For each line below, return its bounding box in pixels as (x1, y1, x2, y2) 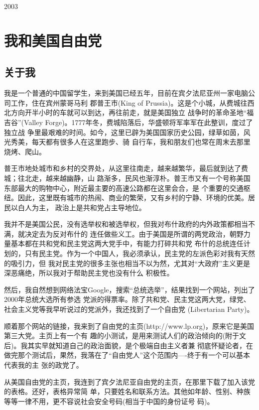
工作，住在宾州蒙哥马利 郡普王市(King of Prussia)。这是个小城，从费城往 (10, 97, 248, 108)
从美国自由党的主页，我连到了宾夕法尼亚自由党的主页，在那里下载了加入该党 (4, 376, 255, 387)
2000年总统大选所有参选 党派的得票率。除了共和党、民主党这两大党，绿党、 (4, 294, 251, 304)
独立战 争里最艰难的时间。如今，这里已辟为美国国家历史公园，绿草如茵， (4, 127, 244, 137)
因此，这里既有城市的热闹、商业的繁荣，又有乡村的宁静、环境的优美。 (17, 192, 248, 203)
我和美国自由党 (4, 30, 102, 50)
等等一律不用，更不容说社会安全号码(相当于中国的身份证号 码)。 (4, 396, 214, 406)
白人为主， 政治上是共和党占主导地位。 (17, 202, 146, 212)
